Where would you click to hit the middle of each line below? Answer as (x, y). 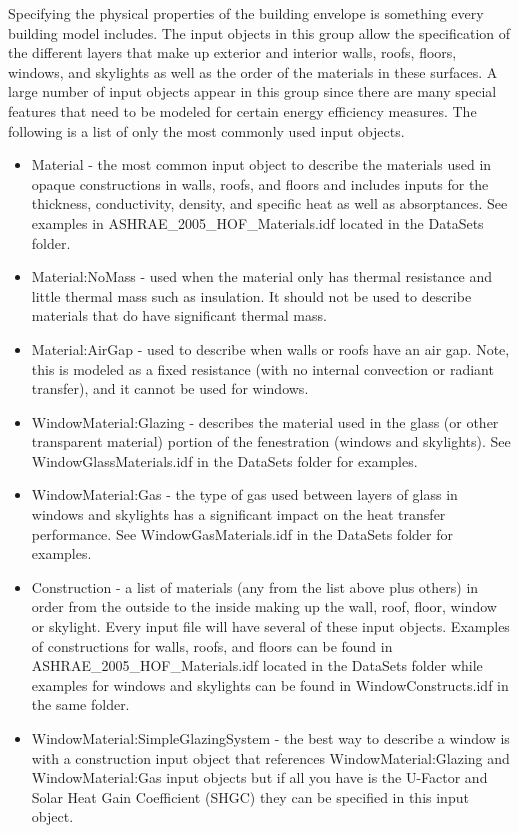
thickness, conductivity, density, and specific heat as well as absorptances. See (269, 203)
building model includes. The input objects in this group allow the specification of (259, 32)
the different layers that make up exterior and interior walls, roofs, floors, (232, 52)
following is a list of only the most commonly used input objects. (206, 130)
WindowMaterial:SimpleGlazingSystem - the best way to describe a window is (270, 738)
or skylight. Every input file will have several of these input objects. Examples (270, 626)
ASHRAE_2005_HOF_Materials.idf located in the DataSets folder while (257, 665)
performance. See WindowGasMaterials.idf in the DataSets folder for (242, 533)
